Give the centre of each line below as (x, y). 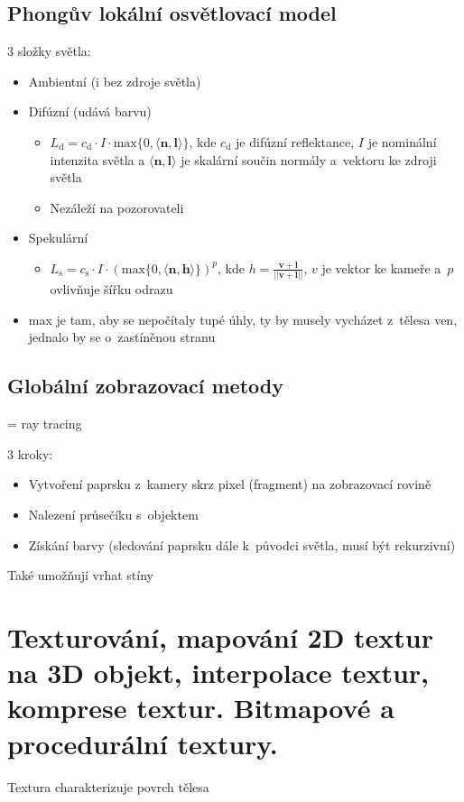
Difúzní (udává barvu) (90, 111)
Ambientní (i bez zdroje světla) (115, 81)
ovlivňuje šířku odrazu (111, 289)
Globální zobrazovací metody (145, 386)
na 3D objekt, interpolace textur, (218, 673)
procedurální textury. (143, 743)
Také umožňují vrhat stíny (80, 575)
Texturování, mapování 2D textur (221, 637)
